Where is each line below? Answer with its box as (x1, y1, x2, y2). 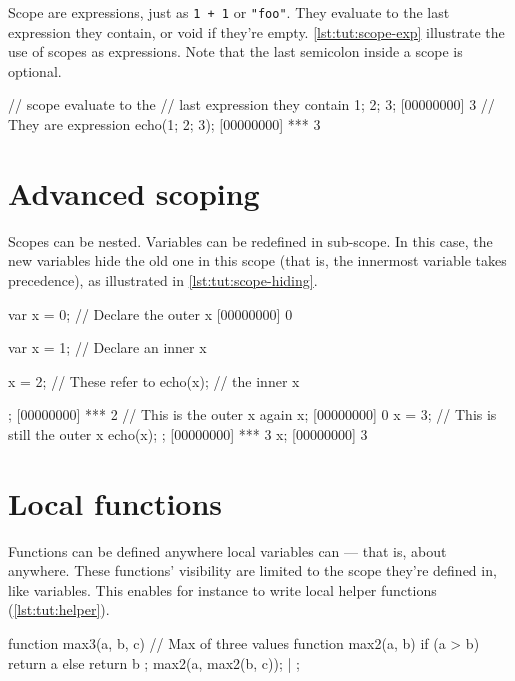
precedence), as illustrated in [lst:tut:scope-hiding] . (8, 269, 318, 290)
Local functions (8, 482, 223, 523)
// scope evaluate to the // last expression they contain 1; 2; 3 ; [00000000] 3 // (8, 94, 495, 115)
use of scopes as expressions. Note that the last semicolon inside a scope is (8, 41, 463, 62)
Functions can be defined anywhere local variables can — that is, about (8, 540, 447, 561)
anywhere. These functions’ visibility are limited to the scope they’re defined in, (8, 560, 497, 581)
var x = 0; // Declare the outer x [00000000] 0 (8, 303, 293, 324)
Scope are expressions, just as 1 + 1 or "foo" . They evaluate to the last (8, 2, 450, 22)
